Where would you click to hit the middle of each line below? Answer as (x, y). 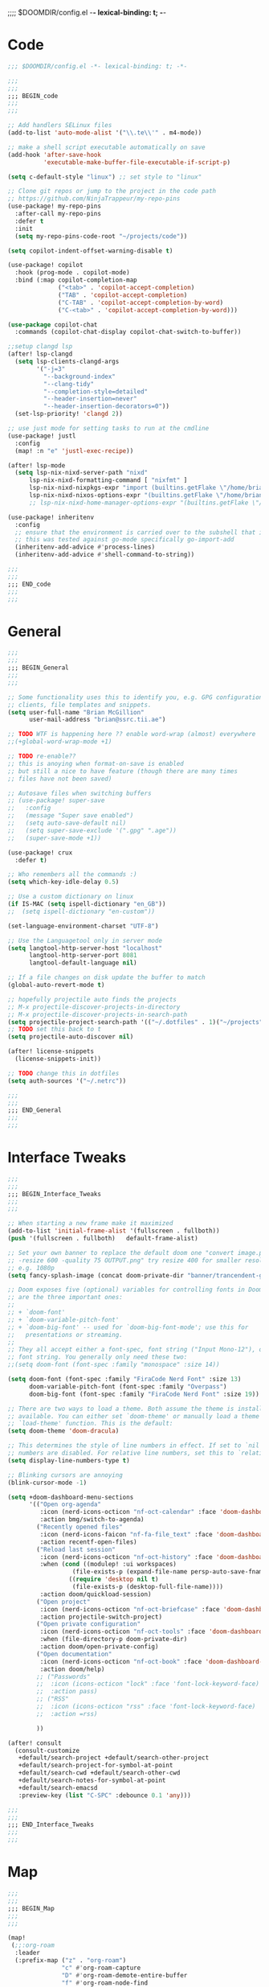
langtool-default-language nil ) (83, 963)
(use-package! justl (42, 436)
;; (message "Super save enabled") (71, 816)
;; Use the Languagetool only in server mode (85, 940)
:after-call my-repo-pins (58, 214)
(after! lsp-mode (37, 465)
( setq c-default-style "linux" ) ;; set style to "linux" (105, 177)
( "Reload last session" (76, 1549)
